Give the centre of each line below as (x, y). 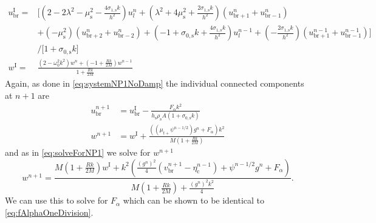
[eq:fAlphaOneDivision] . (49, 212)
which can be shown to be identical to (194, 200)
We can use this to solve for (56, 200)
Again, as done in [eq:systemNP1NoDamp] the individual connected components (155, 83)
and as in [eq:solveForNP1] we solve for (78, 152)
